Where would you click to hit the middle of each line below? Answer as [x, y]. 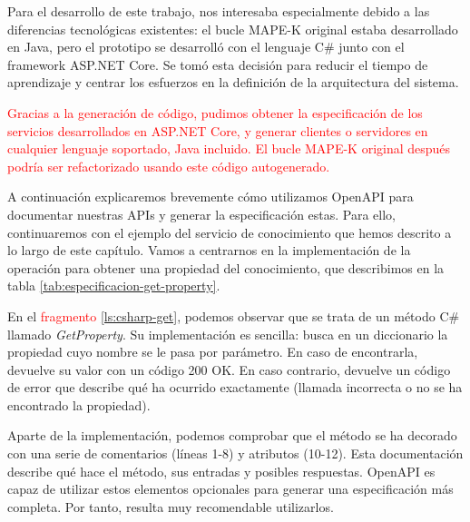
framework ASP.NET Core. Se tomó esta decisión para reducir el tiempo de [218, 64]
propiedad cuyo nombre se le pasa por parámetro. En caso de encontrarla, [213, 352]
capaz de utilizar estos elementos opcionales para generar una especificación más [230, 489]
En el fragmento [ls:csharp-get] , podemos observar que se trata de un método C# [234, 315]
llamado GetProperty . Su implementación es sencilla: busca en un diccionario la [228, 334]
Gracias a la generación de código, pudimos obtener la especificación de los [215, 112]
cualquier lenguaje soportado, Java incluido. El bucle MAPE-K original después [229, 148]
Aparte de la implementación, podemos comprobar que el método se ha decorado [232, 435]
